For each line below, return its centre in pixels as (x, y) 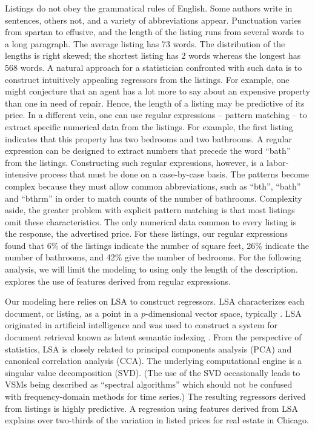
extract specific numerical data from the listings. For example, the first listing (149, 126)
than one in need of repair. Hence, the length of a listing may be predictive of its (155, 103)
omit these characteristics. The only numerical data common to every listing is (151, 221)
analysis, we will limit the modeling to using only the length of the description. (151, 269)
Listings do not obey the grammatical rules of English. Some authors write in (149, 8)
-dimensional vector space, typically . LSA (224, 313)
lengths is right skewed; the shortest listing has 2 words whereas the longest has (153, 55)
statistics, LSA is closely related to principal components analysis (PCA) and (148, 349)
